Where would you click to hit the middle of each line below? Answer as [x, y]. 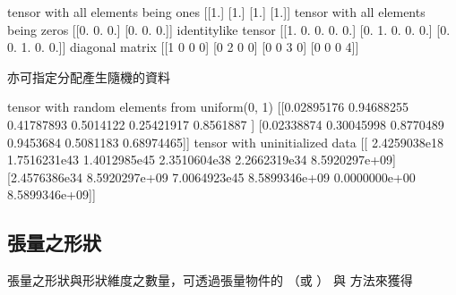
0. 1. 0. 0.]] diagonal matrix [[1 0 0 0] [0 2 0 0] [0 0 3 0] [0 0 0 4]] [183, 47]
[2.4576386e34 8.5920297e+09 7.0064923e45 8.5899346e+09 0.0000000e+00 [211, 177]
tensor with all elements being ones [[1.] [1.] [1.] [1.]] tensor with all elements [216, 12]
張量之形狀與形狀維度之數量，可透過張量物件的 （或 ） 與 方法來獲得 [210, 280]
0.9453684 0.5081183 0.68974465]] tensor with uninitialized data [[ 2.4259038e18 [226, 142]
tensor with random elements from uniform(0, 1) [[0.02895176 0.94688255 [208, 107]
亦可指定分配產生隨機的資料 [89, 76]
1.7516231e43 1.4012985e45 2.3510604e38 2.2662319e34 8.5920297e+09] [202, 160]
